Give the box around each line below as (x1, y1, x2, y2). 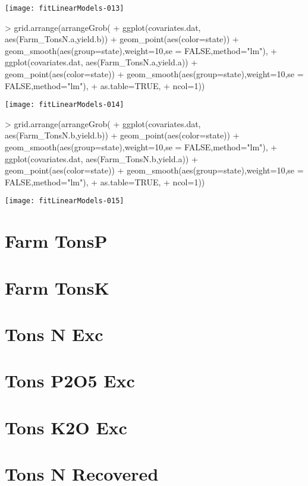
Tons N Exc (5, 322, 103, 346)
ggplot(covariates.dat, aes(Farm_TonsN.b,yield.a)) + (5, 152, 198, 165)
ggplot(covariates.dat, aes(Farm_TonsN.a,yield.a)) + (5, 56, 198, 68)
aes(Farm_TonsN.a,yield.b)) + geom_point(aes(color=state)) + (5, 33, 239, 45)
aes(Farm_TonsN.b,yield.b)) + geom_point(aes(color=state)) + (5, 129, 240, 141)
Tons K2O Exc (5, 415, 127, 439)
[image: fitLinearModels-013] (5, 4, 124, 12)
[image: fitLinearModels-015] (5, 197, 124, 206)
